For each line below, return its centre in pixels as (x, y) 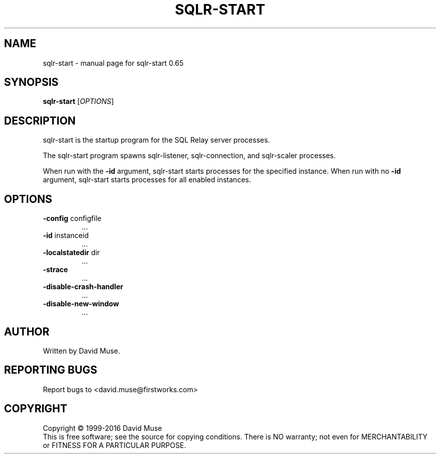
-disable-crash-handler (83, 287)
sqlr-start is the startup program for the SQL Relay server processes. (156, 140)
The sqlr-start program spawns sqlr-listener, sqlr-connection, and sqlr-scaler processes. (189, 156)
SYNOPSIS (31, 82)
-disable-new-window (81, 304)
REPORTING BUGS (51, 370)
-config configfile (72, 218)
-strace (56, 270)
